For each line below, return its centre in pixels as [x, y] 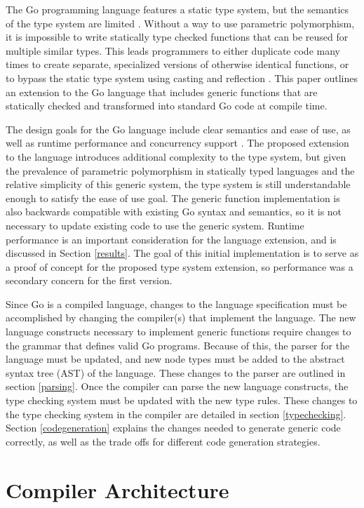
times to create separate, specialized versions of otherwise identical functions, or [177, 64]
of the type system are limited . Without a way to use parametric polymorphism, [180, 23]
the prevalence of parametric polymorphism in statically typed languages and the [180, 170]
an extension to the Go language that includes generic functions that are [162, 92]
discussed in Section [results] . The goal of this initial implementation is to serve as [182, 253]
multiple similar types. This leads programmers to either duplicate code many [173, 50]
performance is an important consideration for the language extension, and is [171, 239]
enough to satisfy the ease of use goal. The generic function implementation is [173, 198]
